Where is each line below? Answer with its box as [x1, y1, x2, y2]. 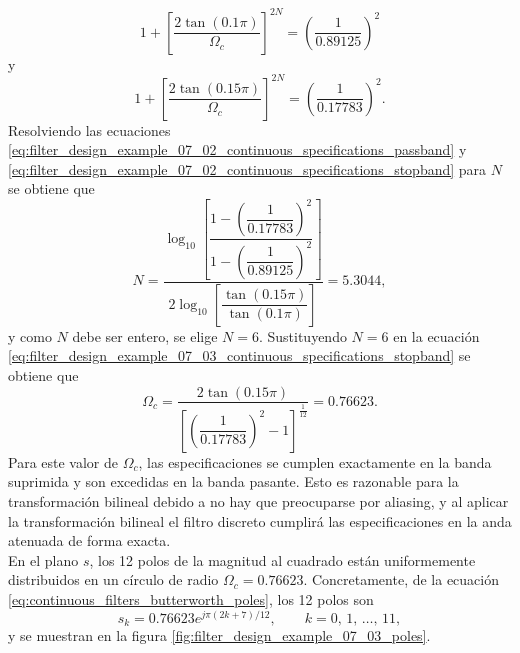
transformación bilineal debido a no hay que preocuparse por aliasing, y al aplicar [8, 490, 509, 511]
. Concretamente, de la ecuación [303, 569, 500, 590]
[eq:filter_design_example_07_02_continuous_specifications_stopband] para [8, 158, 487, 179]
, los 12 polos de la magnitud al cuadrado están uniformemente [89, 549, 476, 570]
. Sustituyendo [258, 325, 347, 346]
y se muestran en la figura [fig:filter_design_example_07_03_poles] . [8, 625, 431, 646]
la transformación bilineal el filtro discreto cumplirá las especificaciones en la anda [8, 510, 512, 531]
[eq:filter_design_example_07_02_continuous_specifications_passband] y [8, 139, 467, 160]
